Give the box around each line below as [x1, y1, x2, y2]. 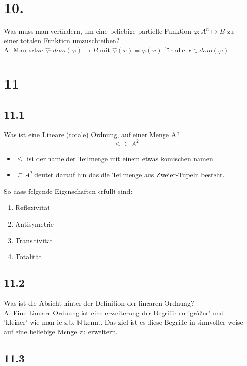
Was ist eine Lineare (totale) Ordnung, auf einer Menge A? [4, 129, 180, 139]
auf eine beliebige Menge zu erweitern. [4, 326, 118, 336]
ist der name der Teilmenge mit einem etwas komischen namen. [27, 153, 215, 163]
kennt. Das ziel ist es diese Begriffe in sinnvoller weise [84, 317, 243, 327]
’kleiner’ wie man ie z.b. [4, 317, 75, 327]
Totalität [15, 251, 42, 261]
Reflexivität [15, 202, 50, 212]
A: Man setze [4, 45, 43, 55]
